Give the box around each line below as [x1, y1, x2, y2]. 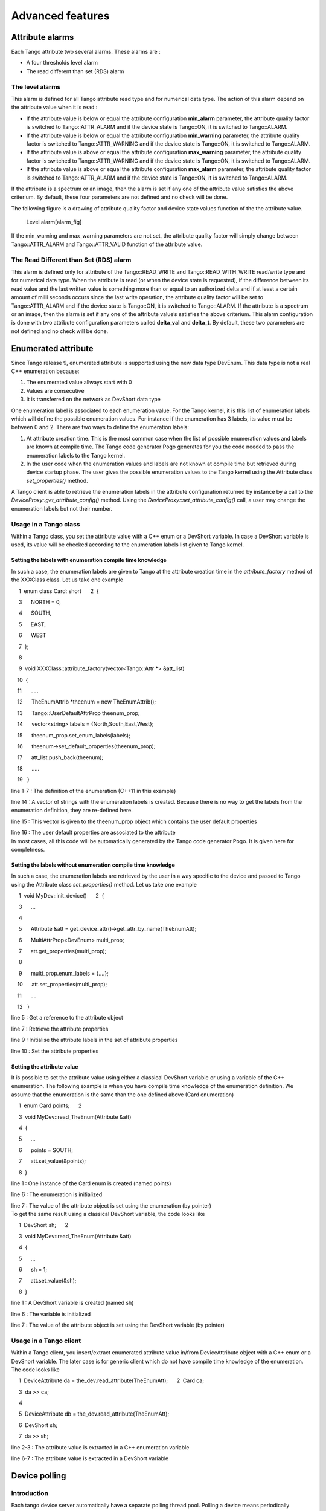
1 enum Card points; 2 [18, 1102, 82, 1109]
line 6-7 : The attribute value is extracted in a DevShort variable [11, 1455, 169, 1462]
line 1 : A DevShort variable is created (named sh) [11, 1299, 134, 1307]
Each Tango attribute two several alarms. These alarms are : [11, 48, 161, 56]
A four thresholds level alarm [26, 59, 98, 66]
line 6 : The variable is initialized [11, 1310, 91, 1318]
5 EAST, [18, 620, 46, 628]
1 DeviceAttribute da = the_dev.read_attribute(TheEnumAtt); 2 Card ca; [18, 1377, 205, 1384]
